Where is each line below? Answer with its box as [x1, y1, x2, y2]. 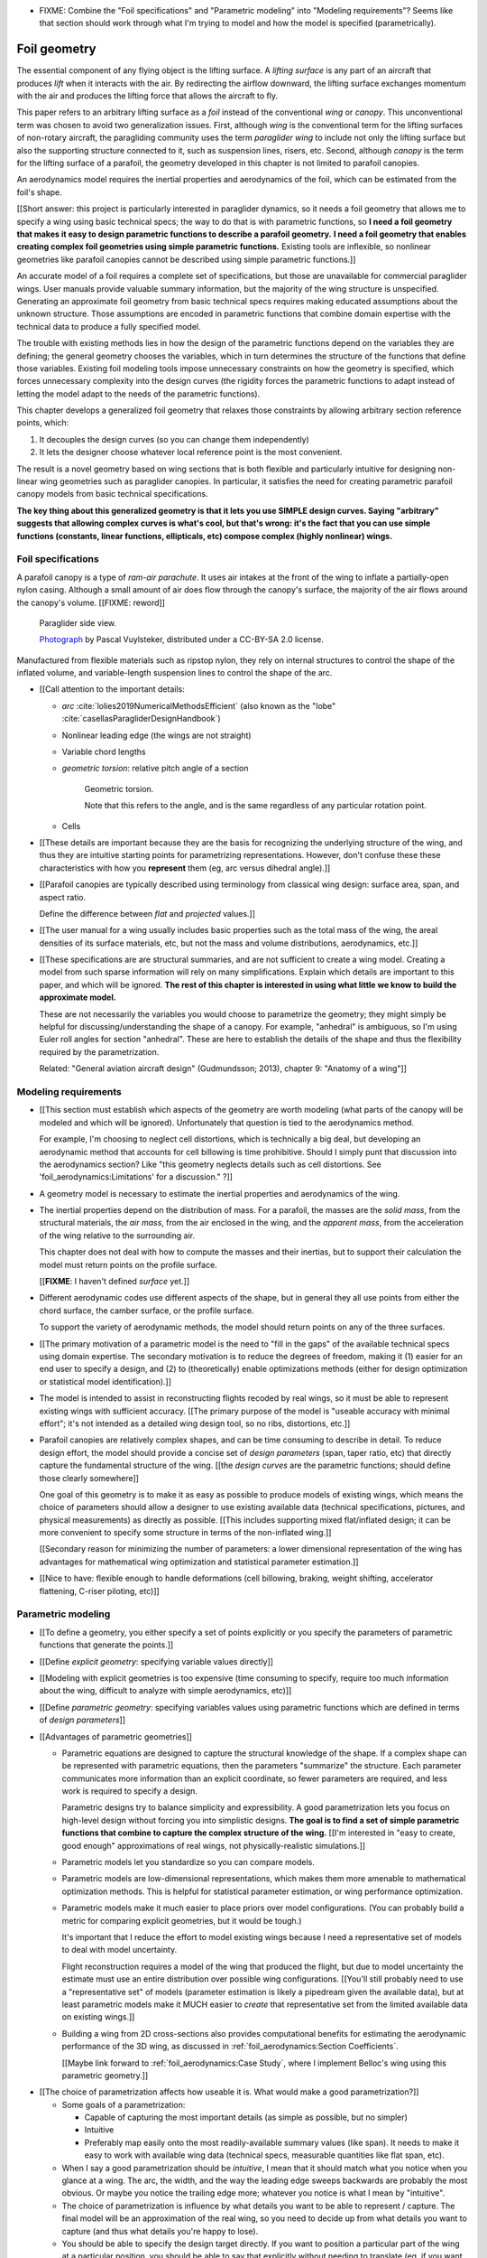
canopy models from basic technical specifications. [16, 489, 208, 499]
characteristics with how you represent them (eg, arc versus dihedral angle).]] [39, 863, 331, 873]
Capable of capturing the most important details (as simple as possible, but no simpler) [84, 2112, 408, 2123]
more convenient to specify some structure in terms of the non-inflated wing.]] [39, 1527, 332, 1538]
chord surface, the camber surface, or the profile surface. [39, 1305, 254, 1316]
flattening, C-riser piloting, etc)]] [39, 1585, 160, 1596]
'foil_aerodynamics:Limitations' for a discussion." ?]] [39, 1171, 234, 1182]
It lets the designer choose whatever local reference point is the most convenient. [39, 447, 343, 458]
